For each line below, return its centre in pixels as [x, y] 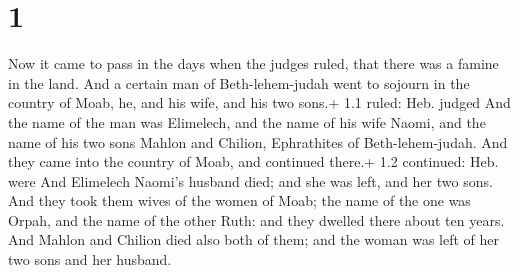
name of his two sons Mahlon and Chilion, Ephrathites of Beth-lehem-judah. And [258, 141]
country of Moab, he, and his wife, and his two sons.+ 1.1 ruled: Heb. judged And [259, 102]
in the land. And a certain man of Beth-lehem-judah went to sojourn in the [239, 82]
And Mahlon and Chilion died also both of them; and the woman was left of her [254, 239]
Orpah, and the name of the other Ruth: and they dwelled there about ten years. [256, 219]
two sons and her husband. [90, 259]
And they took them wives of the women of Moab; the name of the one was [239, 200]
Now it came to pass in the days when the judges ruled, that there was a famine [253, 63]
